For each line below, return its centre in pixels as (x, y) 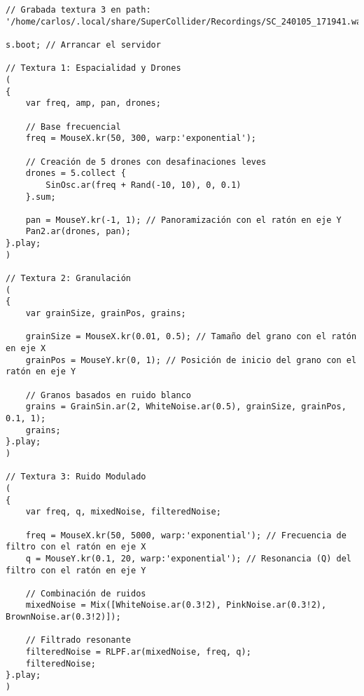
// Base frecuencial (73, 127)
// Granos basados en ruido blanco (108, 395)
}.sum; (41, 197)
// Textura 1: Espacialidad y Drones (93, 68)
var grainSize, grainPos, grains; (106, 314)
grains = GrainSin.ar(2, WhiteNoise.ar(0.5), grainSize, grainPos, (186, 407)
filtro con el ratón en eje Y (76, 570)
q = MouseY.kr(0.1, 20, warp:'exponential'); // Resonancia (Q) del (188, 558)
